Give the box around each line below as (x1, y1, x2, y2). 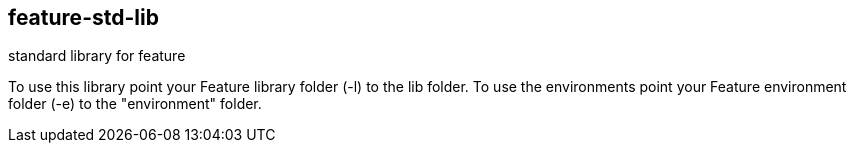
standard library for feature (8, 47, 186, 65)
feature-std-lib (8, 5, 159, 30)
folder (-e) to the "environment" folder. (8, 95, 262, 113)
